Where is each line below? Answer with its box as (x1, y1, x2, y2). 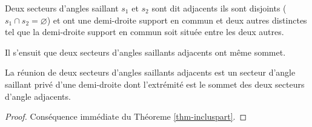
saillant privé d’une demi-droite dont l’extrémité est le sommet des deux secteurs (5, 77, 305, 90)
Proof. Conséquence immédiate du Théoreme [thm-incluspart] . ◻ (5, 110, 247, 123)
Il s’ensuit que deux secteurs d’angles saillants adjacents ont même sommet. (5, 45, 286, 58)
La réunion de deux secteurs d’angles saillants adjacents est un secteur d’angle (5, 66, 296, 79)
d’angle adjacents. (5, 90, 71, 102)
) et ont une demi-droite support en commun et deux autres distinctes (47, 13, 307, 26)
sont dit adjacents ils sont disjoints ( (151, 2, 287, 14)
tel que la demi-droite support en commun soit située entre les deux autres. (5, 25, 284, 38)
